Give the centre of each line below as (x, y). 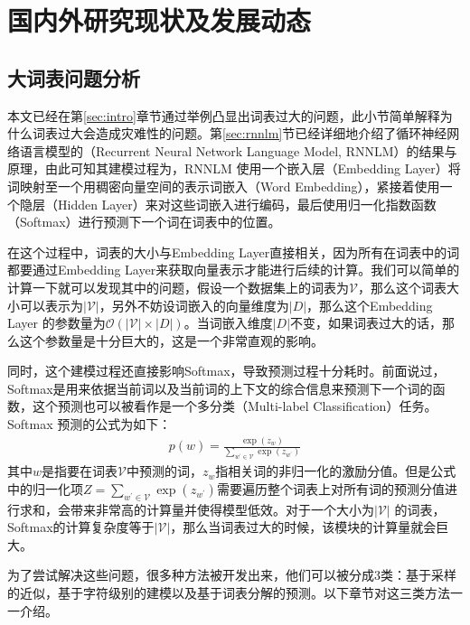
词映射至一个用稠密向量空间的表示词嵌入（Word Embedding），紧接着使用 (224, 186)
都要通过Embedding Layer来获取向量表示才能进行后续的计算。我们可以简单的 (234, 270)
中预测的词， (164, 471)
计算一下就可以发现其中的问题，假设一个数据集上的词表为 (178, 287)
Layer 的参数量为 (56, 323)
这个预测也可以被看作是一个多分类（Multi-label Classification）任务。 (235, 406)
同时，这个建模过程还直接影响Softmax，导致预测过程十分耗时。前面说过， (226, 371)
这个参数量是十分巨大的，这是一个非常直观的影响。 (171, 340)
